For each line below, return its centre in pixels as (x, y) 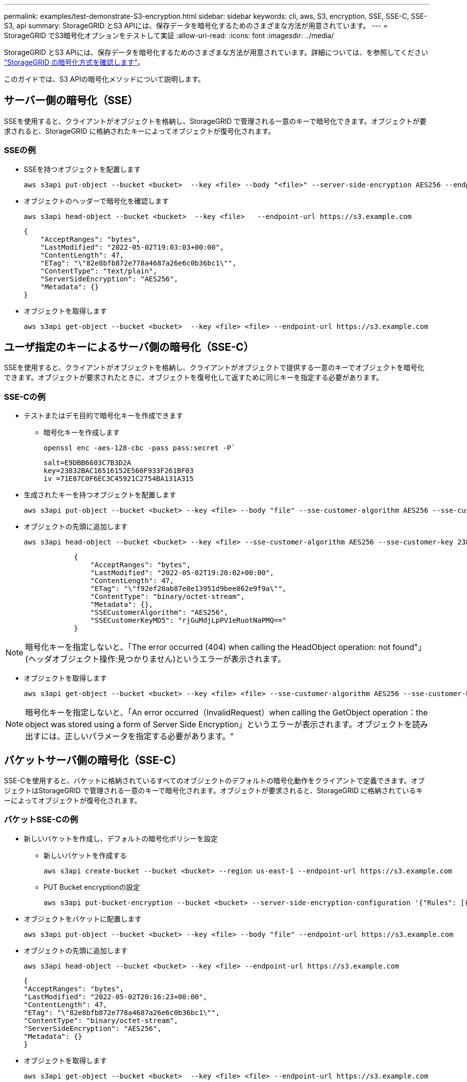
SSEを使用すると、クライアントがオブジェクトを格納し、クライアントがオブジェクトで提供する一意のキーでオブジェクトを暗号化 (214, 368)
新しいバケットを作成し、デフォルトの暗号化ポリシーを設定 (121, 838)
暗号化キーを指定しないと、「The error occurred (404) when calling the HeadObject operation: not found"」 (226, 647)
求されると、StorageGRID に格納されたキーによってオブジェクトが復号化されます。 (140, 131)
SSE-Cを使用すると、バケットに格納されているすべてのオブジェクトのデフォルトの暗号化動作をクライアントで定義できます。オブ (214, 781)
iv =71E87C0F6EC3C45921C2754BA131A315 (119, 479)
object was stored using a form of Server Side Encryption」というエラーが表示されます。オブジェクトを (219, 725)
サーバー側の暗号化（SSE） (71, 101)
